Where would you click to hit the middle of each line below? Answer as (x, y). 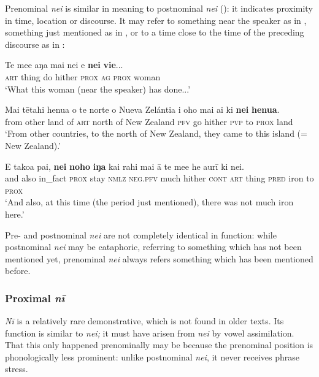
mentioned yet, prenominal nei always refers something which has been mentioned (159, 258)
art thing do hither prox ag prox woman (83, 76)
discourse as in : (35, 44)
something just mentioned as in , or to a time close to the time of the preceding (155, 32)
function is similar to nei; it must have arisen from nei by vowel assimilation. (150, 333)
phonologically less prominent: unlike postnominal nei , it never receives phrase (152, 356)
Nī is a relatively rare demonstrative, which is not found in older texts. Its (144, 321)
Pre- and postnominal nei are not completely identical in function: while (141, 234)
